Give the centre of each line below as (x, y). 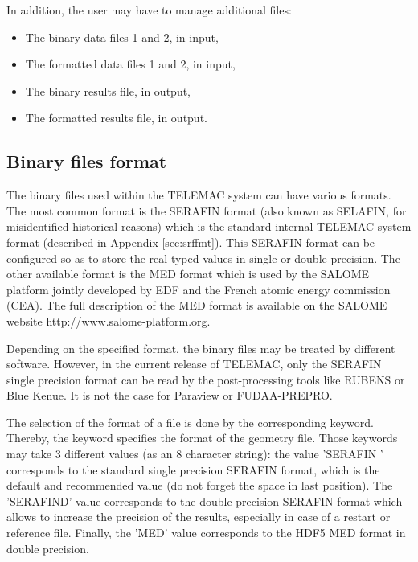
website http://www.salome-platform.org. (109, 320)
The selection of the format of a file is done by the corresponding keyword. (190, 422)
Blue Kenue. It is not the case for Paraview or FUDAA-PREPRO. (170, 395)
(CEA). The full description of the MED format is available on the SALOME (197, 305)
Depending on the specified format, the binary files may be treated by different (201, 348)
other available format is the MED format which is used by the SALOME (188, 274)
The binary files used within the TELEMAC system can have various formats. (199, 195)
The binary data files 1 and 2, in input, (122, 37)
